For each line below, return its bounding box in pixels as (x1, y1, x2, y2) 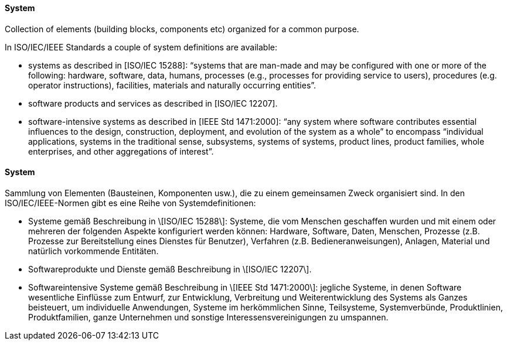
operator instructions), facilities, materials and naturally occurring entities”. (28, 80, 317, 90)
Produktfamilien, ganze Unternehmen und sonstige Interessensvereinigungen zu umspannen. (28, 312, 389, 322)
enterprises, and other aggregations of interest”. (28, 146, 214, 156)
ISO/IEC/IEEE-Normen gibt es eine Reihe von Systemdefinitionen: (5, 197, 256, 208)
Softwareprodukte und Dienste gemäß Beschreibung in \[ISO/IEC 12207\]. (28, 264, 312, 274)
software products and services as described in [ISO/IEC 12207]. (28, 98, 278, 108)
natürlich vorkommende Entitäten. (28, 245, 159, 256)
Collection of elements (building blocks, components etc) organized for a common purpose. (5, 23, 359, 34)
